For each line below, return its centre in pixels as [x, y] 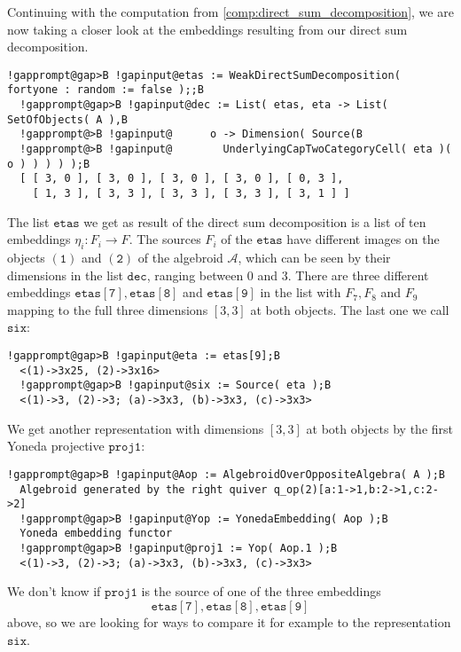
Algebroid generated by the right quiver [144, 489]
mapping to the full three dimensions [108, 309]
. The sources [165, 239]
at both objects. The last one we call [350, 309]
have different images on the [363, 239]
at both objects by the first [380, 428]
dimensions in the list [65, 275]
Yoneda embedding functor [96, 534]
